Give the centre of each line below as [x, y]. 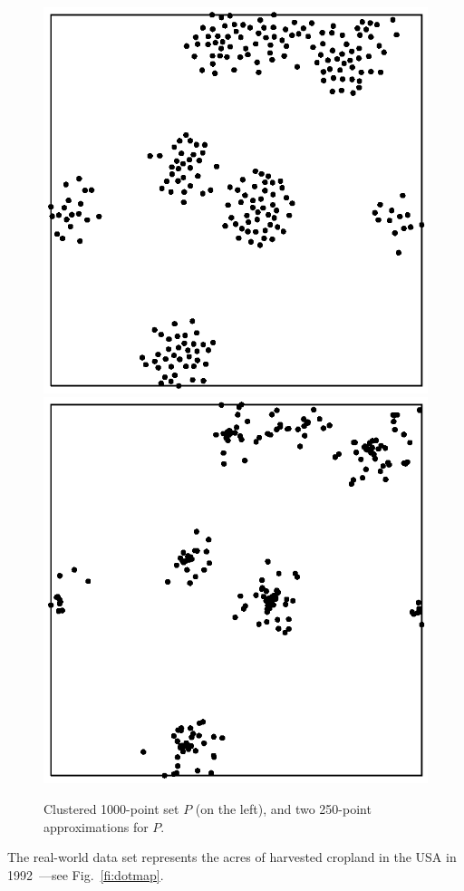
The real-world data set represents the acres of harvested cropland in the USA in [232, 857]
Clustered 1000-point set [111, 808]
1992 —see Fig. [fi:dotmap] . [86, 874]
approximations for [96, 826]
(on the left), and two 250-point [283, 808]
